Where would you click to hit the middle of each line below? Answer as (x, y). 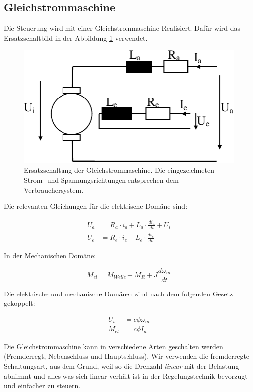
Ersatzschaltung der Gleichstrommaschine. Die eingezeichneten (119, 170)
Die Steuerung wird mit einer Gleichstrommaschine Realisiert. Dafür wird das (122, 28)
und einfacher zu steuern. (42, 385)
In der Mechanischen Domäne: (50, 255)
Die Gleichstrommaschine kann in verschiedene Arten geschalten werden (114, 346)
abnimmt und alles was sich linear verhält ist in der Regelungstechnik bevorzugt (126, 375)
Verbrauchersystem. (54, 189)
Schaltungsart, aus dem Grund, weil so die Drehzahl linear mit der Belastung (122, 365)
